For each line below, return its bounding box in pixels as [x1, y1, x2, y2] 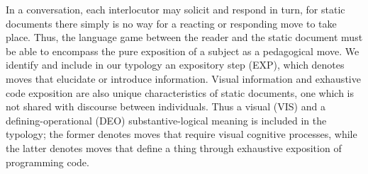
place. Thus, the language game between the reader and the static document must [6, 30, 363, 45]
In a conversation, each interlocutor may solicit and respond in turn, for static [6, 2, 345, 16]
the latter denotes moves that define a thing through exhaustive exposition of [6, 140, 342, 155]
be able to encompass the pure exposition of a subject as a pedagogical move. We [6, 43, 359, 58]
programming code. [6, 154, 89, 169]
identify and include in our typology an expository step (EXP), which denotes [6, 57, 345, 72]
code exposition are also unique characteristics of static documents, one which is [6, 85, 355, 100]
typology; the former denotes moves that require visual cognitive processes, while [6, 127, 357, 141]
